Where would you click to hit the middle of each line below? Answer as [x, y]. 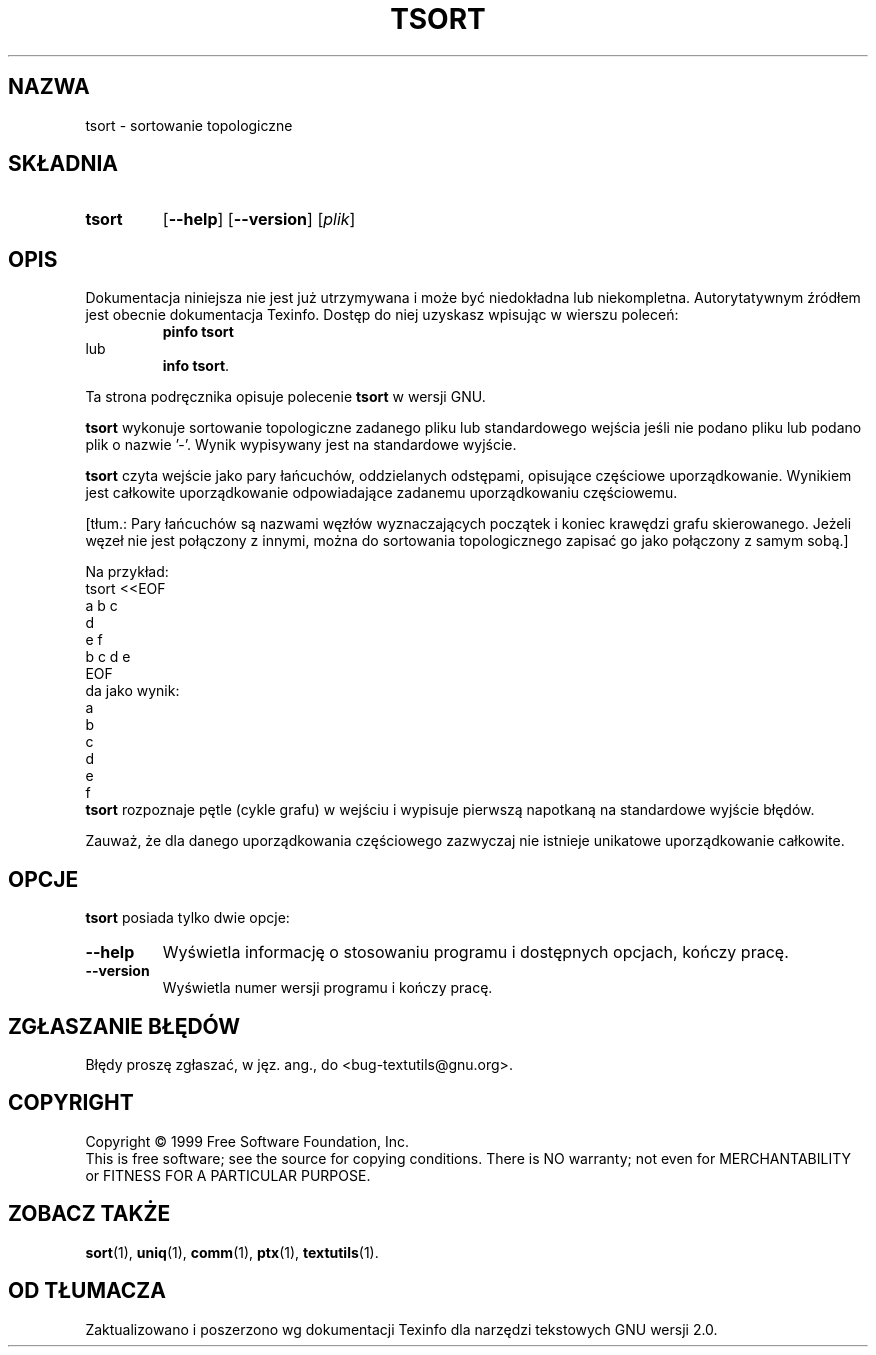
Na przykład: [127, 572]
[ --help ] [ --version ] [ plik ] [259, 219]
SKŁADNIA [63, 164]
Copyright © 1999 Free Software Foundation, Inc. [247, 1141]
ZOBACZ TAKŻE [89, 1214]
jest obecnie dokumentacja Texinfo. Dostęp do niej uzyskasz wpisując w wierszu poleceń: [382, 315]
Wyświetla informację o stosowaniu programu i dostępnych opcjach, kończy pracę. [475, 952]
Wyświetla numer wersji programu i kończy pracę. [327, 988]
